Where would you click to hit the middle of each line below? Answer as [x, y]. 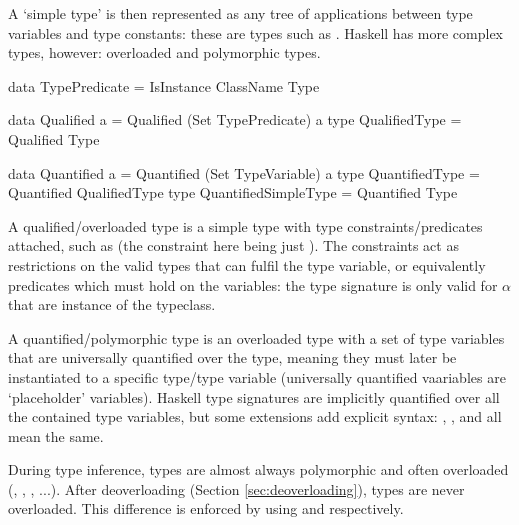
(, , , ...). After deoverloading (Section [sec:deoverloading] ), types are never [236, 488]
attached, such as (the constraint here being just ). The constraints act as [233, 245]
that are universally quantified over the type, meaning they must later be [232, 357]
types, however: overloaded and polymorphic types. [164, 52]
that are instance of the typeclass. [112, 304]
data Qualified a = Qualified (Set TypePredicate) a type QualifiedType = [235, 119]
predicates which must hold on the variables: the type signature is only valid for [253, 284]
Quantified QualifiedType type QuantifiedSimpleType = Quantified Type [233, 192]
